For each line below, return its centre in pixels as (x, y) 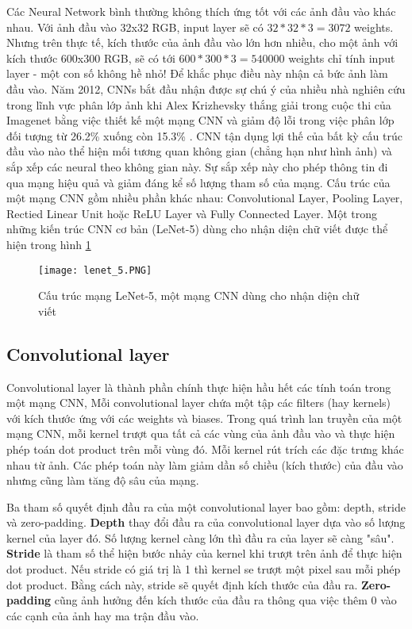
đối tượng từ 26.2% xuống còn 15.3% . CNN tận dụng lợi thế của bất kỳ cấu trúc (205, 135)
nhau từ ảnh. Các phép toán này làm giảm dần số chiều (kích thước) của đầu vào (205, 464)
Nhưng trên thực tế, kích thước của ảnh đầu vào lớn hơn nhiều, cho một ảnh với (202, 42)
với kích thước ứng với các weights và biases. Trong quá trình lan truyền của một (204, 418)
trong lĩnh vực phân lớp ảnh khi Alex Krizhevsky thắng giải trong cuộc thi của (199, 104)
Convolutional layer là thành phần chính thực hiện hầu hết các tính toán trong (199, 387)
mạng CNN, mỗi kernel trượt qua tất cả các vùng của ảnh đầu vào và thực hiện (201, 433)
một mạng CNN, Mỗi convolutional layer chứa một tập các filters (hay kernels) (199, 403)
